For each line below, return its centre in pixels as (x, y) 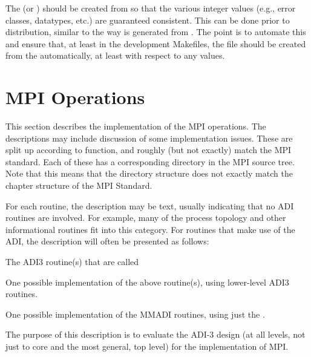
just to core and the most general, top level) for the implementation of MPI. (147, 346)
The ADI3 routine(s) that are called (72, 262)
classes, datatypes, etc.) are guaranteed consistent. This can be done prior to (148, 20)
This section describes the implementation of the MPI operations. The (136, 126)
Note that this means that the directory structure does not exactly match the (149, 173)
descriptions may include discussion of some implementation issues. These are (149, 138)
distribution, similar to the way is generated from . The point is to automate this (156, 32)
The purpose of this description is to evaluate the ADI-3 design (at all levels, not (155, 334)
